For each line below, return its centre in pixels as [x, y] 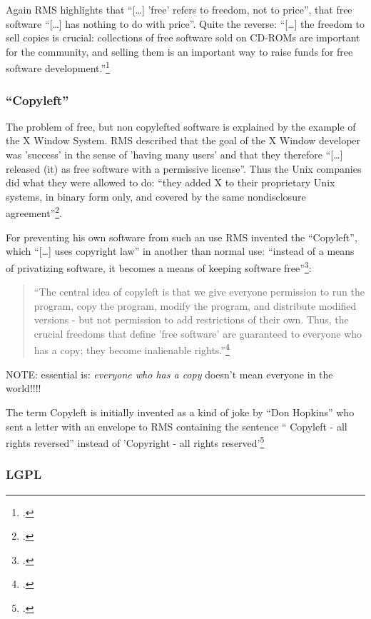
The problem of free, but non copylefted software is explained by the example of [181, 126]
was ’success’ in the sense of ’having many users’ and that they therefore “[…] [174, 155]
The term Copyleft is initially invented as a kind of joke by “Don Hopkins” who [180, 412]
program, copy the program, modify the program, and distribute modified [195, 305]
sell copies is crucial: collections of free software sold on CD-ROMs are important [183, 37]
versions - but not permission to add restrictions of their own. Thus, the [191, 319]
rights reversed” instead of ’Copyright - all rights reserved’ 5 [135, 442]
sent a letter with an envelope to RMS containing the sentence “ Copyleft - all [177, 426]
